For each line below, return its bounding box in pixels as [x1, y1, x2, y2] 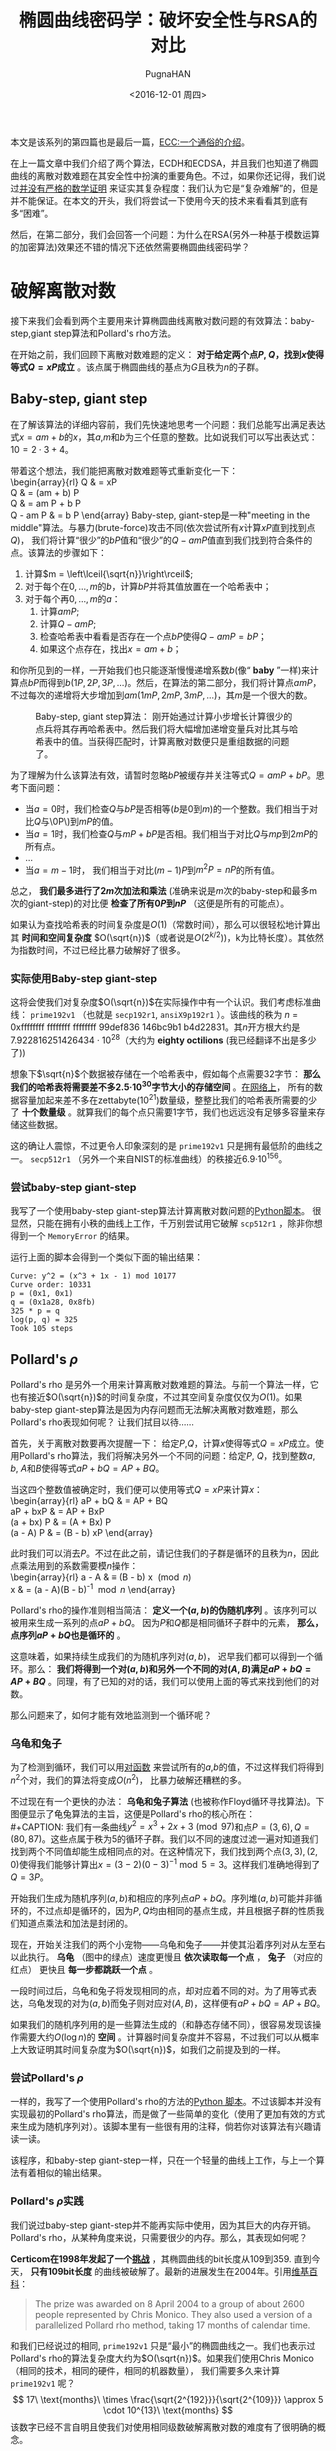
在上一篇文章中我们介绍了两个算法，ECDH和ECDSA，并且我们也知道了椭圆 [10, 157, 319, 169]
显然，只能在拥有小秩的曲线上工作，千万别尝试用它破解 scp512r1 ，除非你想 [10, 1217, 323, 1230]
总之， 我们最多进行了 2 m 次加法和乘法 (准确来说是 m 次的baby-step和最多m [10, 885, 318, 897]
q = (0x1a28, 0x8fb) [10, 1297, 97, 1308]
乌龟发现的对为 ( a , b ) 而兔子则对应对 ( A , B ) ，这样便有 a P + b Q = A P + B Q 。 [27, 1997, 326, 2009]
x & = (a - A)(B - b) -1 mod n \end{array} [10, 1582, 176, 1595]
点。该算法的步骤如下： [10, 546, 107, 558]
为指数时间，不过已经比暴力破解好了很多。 [10, 944, 186, 956]
